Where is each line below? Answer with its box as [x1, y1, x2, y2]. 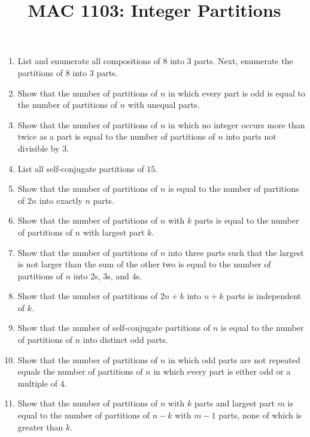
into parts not [226, 130, 276, 143]
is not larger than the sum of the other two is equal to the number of [17, 258, 271, 270]
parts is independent [226, 290, 302, 302]
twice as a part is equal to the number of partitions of [17, 130, 215, 143]
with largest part [83, 225, 145, 238]
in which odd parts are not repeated [168, 353, 300, 366]
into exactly [39, 194, 83, 206]
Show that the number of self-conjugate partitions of [17, 321, 211, 334]
